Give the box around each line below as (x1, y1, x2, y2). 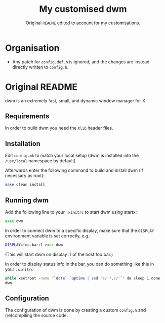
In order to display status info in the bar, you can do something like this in (5, 261, 154, 267)
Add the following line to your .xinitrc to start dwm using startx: (5, 209, 137, 215)
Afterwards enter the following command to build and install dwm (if (5, 167, 143, 174)
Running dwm (5, 196, 49, 204)
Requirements (5, 112, 49, 121)
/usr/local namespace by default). (5, 158, 77, 164)
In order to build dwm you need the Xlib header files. (5, 125, 114, 131)
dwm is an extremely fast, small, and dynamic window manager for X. (5, 97, 147, 103)
